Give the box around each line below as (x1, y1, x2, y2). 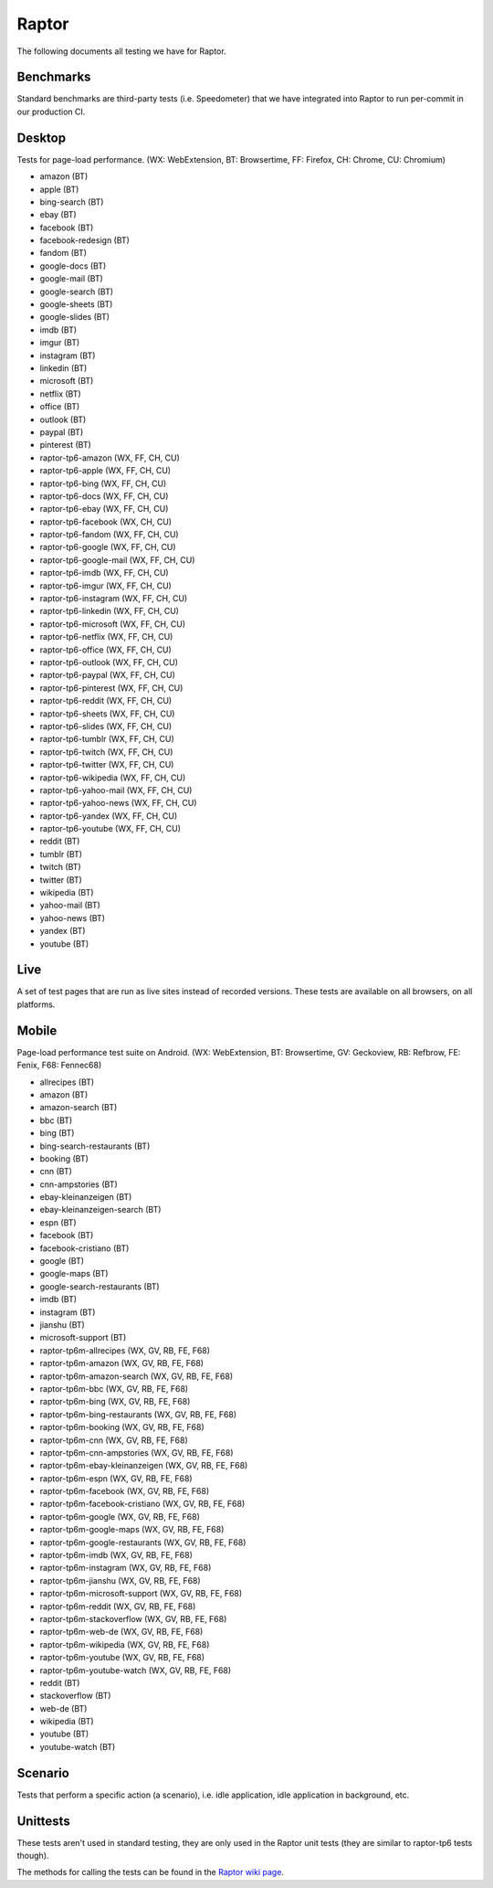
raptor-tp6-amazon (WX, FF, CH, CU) (39, 452, 180, 463)
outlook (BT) (39, 414, 87, 425)
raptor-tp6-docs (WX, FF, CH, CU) (39, 490, 169, 502)
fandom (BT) (39, 248, 87, 259)
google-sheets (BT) (39, 299, 113, 310)
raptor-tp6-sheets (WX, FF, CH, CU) (39, 708, 175, 719)
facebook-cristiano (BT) (39, 1243, 130, 1254)
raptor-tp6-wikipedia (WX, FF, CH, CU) (39, 772, 186, 783)
